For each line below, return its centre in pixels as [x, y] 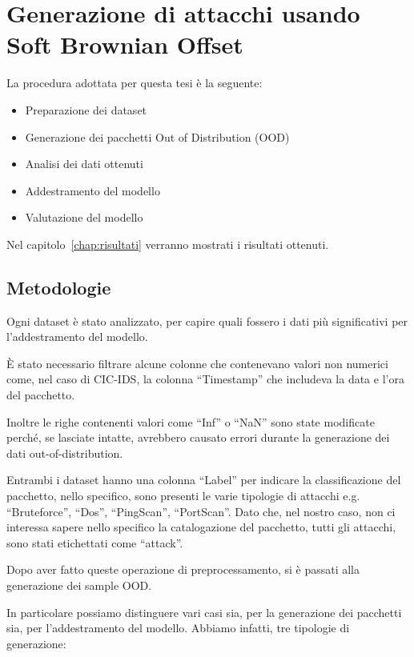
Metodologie [59, 287]
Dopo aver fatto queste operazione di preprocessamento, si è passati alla [183, 569]
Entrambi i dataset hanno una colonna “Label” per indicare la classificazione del [204, 480]
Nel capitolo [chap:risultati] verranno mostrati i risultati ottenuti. [168, 244]
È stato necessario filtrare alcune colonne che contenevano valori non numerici [197, 363]
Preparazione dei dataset [86, 109]
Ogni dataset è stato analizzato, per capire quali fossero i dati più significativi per [207, 320]
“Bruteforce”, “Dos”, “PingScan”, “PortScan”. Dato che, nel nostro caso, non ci [201, 511]
